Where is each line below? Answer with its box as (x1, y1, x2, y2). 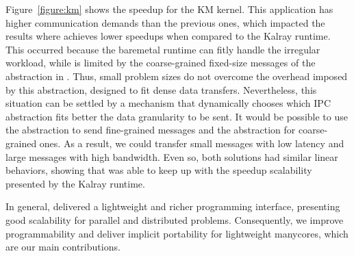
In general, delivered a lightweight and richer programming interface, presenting (5, 199, 340, 214)
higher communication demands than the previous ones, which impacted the (5, 15, 325, 29)
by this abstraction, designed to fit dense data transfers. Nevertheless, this (5, 82, 317, 97)
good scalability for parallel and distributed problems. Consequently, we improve (5, 212, 344, 227)
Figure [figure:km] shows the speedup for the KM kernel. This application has (5, 2, 333, 16)
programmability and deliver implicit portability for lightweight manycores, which (5, 226, 349, 240)
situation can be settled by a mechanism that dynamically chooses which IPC (5, 96, 331, 110)
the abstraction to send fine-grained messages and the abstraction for (5, 123, 296, 137)
